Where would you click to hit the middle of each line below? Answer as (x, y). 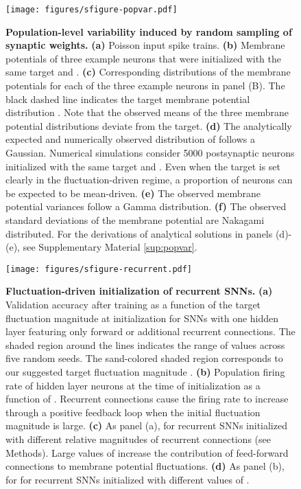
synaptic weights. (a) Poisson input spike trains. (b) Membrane (145, 45)
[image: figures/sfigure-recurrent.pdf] (99, 269)
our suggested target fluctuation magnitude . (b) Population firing (145, 371)
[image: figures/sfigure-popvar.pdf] (92, 10)
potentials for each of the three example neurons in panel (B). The (145, 86)
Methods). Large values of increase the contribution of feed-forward (147, 452)
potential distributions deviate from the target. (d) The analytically (149, 125)
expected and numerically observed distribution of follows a (130, 139)
